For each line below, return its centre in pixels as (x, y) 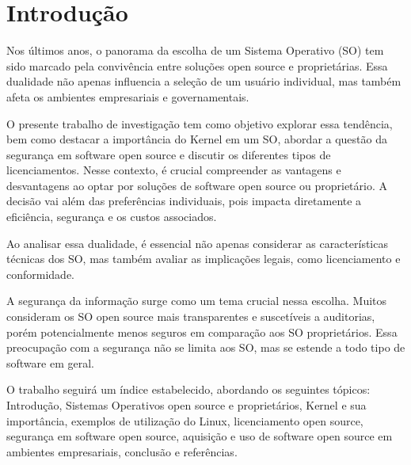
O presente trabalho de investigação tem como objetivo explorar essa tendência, (200, 123)
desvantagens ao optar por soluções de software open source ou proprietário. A (197, 185)
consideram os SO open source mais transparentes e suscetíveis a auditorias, (191, 316)
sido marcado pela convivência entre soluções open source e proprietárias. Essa (197, 65)
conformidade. (41, 274)
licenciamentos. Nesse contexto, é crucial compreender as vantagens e (174, 170)
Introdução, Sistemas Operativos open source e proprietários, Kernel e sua (186, 405)
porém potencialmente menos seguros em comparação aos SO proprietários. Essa (202, 332)
